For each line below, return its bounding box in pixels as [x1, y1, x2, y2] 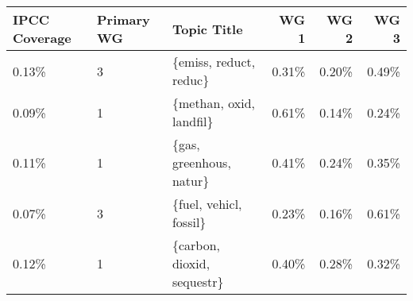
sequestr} [172, 272, 224, 291]
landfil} [172, 112, 214, 130]
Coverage [13, 29, 71, 47]
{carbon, [172, 236, 221, 254]
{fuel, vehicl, [172, 195, 242, 213]
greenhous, [172, 153, 231, 172]
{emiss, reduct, [172, 52, 256, 71]
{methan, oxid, [172, 94, 255, 112]
